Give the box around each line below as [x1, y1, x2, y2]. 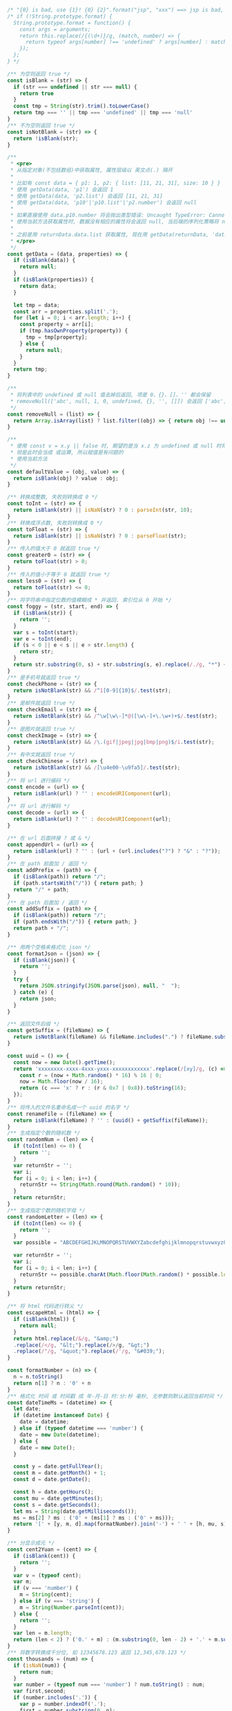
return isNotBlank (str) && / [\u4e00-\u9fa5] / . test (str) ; [13, 764, 181, 771]
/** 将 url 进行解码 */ [7, 803, 70, 810]
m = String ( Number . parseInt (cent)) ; [19, 1604, 126, 1611]
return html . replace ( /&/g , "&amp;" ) [13, 1335, 119, 1342]
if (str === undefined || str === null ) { [13, 83, 137, 90]
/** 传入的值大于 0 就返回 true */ [7, 545, 100, 552]
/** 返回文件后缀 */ [7, 1020, 60, 1028]
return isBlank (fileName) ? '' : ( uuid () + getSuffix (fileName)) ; [13, 1117, 209, 1124]
